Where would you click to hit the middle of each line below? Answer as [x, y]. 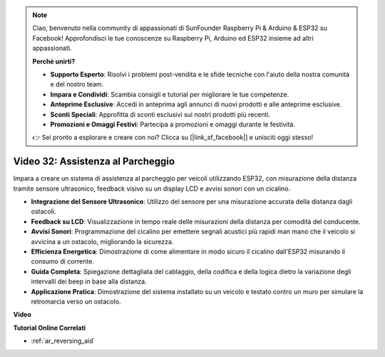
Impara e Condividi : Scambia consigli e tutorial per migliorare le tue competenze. [170, 94]
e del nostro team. [77, 84]
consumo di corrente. [62, 261]
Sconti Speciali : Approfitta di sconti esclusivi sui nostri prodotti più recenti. [160, 114]
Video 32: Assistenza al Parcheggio [94, 162]
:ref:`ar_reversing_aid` [63, 341]
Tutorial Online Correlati [50, 328]
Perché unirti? [54, 61]
